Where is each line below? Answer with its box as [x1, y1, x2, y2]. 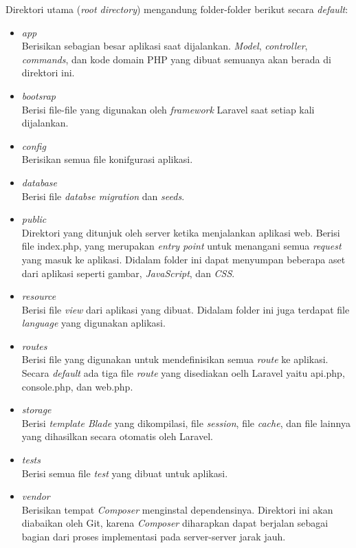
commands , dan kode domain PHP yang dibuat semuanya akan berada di [21, 52, 331, 66]
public [21, 212, 47, 226]
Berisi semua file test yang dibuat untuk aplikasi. [21, 465, 228, 480]
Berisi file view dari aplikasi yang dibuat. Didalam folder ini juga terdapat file [21, 302, 350, 316]
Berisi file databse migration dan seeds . [21, 188, 185, 203]
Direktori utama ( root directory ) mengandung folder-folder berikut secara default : [5, 2, 348, 16]
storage [21, 402, 52, 417]
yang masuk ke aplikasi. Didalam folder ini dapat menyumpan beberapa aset [21, 252, 346, 266]
